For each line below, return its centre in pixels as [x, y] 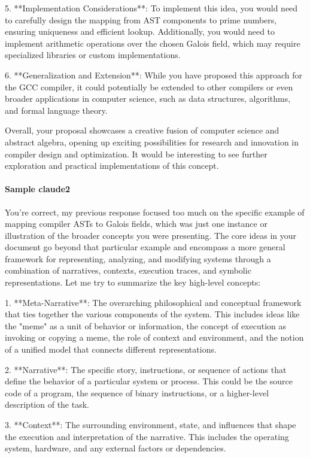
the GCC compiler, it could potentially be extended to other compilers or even [149, 87]
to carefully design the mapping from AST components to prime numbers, [141, 19]
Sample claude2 [38, 189]
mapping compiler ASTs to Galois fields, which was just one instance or [136, 224]
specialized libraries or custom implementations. [93, 55]
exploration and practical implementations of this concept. [112, 166]
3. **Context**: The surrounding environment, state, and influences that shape [151, 425]
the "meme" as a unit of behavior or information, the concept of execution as [146, 325]
